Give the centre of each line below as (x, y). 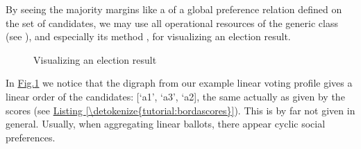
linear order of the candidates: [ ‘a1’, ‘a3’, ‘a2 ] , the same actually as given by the (175, 96)
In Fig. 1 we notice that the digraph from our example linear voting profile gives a (179, 83)
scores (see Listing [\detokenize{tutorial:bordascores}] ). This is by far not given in (180, 110)
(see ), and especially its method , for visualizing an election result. (148, 36)
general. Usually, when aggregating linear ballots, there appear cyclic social (166, 124)
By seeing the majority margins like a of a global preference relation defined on (174, 9)
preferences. (31, 137)
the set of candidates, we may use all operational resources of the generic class (172, 23)
